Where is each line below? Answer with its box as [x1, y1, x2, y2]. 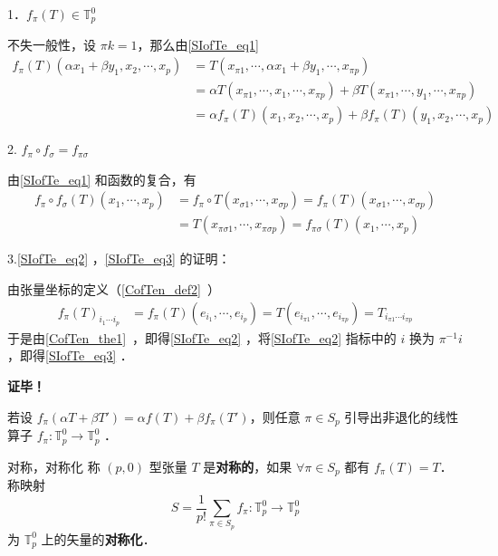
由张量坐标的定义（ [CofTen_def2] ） [7, 279, 220, 298]
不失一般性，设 [7, 35, 96, 54]
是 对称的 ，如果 [203, 456, 292, 475]
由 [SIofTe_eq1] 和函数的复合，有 [7, 169, 196, 188]
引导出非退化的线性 [344, 407, 459, 426]
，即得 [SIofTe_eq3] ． [7, 346, 133, 365]
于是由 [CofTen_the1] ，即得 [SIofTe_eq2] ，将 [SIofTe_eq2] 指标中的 [7, 328, 397, 347]
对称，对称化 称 [7, 456, 101, 475]
